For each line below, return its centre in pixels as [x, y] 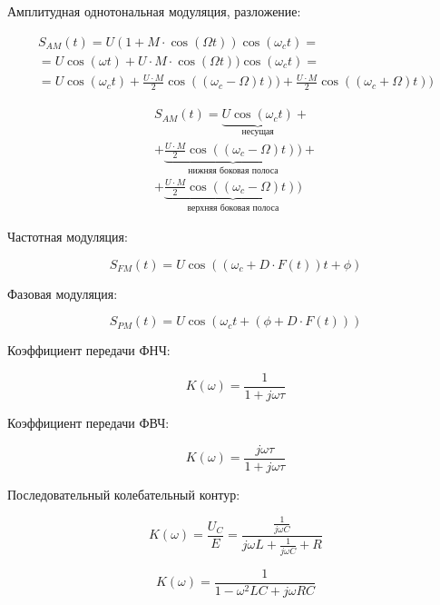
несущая [258, 131]
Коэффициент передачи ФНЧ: [89, 350]
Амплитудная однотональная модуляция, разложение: [154, 11]
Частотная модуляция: [68, 237]
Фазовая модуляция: [63, 293]
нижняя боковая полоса [233, 170]
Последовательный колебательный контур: [124, 494]
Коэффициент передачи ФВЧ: [88, 422]
